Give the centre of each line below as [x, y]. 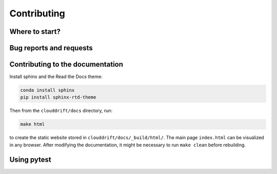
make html [33, 124]
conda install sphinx [47, 90]
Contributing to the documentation [66, 64]
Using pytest [30, 159]
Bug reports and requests [51, 48]
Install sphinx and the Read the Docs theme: [56, 76]
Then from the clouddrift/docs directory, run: [61, 111]
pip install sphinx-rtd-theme [58, 97]
